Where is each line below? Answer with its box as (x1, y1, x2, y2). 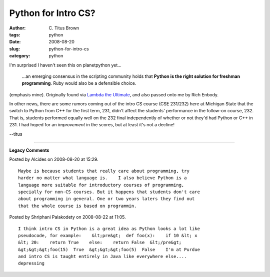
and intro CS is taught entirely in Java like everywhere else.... (18, 254, 187, 260)
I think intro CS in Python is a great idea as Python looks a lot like (18, 226, 200, 232)
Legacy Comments (9, 147, 49, 153)
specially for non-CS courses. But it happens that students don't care (18, 189, 200, 195)
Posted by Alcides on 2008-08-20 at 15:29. (9, 156, 98, 162)
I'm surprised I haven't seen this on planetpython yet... (9, 62, 122, 68)
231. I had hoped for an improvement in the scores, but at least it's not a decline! (9, 122, 175, 128)
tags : (9, 31, 20, 37)
